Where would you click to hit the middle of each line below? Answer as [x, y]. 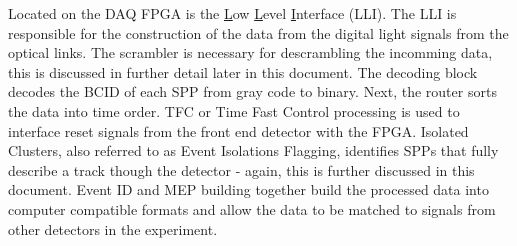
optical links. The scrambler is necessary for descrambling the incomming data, [250, 52]
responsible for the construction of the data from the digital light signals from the [258, 32]
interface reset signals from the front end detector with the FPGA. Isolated [238, 130]
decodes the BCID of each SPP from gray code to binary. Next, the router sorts [252, 91]
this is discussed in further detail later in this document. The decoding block [243, 71]
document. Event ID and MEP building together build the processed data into [248, 189]
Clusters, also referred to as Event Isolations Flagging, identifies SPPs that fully [253, 150]
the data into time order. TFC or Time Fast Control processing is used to [234, 110]
